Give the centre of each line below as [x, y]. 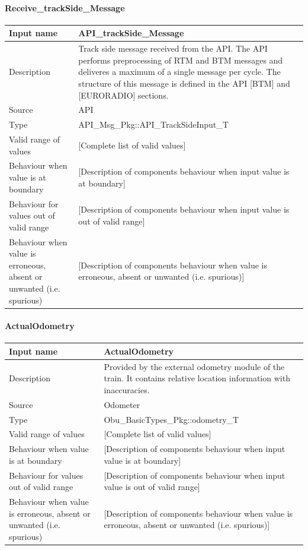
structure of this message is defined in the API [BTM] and [184, 83]
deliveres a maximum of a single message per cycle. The [179, 72]
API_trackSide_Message [131, 33]
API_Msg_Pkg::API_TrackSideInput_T [153, 124]
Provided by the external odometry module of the [194, 366]
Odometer [122, 404]
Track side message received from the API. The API [173, 48]
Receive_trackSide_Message [65, 7]
